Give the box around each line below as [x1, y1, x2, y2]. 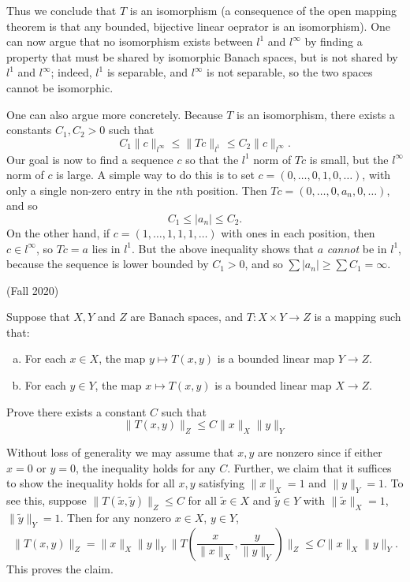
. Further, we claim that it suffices [227, 459, 392, 476]
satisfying [199, 475, 244, 491]
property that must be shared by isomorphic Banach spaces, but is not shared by [6, 48, 398, 65]
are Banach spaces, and [130, 308, 244, 325]
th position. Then [182, 181, 267, 198]
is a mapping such [314, 308, 401, 325]
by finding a [304, 33, 363, 50]
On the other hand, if [6, 224, 110, 241]
